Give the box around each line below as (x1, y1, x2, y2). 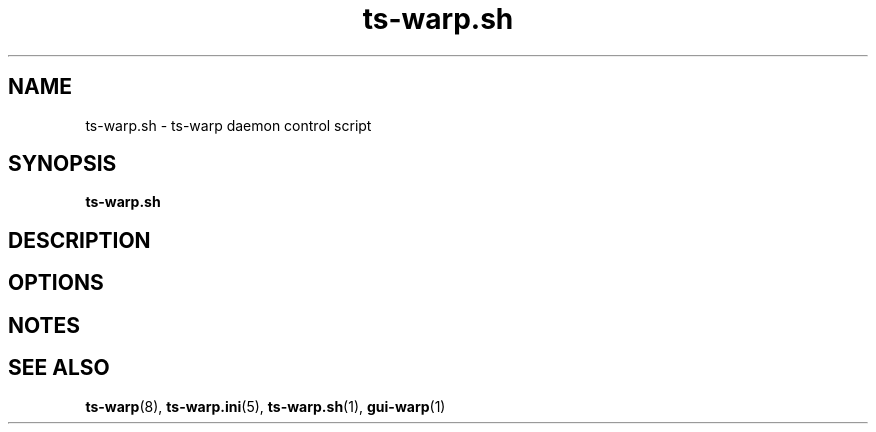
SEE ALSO (8, 355, 110, 381)
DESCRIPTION (8, 227, 151, 253)
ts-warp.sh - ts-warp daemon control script (85, 116, 372, 134)
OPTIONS (8, 270, 104, 296)
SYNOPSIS (8, 151, 117, 177)
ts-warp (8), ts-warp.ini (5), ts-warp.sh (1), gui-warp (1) (85, 397, 446, 415)
